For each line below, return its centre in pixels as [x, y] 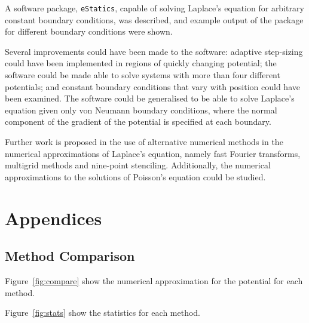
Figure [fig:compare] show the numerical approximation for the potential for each [154, 280]
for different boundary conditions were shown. [89, 31]
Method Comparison [70, 256]
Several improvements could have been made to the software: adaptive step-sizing [154, 51]
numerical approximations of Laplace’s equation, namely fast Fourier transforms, [153, 153]
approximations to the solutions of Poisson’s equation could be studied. [135, 176]
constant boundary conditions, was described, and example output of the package [154, 19]
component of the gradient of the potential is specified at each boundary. [138, 121]
